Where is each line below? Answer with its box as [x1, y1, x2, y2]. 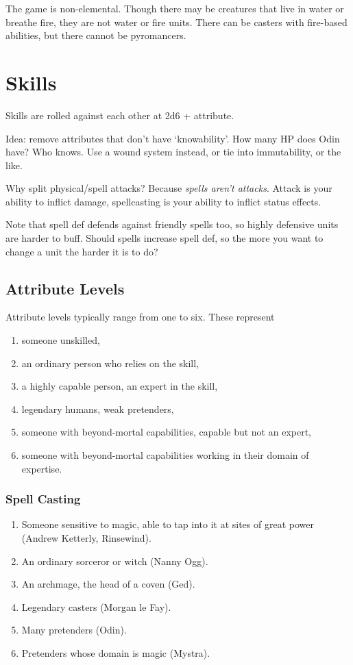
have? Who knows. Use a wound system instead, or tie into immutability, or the [5, 145, 341, 159]
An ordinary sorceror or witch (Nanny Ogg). [21, 553, 208, 568]
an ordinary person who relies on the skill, [21, 355, 199, 370]
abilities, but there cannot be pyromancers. [5, 28, 186, 42]
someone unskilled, [21, 333, 100, 347]
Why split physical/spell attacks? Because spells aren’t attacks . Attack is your [5, 181, 332, 195]
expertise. [21, 461, 62, 475]
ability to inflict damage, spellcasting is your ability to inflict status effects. [5, 194, 321, 208]
